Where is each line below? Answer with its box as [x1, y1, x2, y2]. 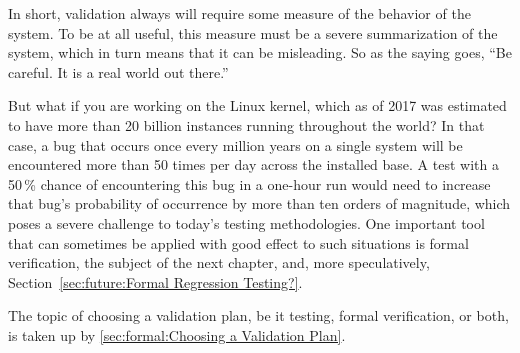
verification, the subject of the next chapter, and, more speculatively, [8, 252, 430, 273]
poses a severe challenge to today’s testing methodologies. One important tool [8, 212, 485, 233]
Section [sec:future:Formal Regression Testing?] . [8, 271, 303, 292]
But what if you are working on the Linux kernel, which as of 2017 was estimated [8, 95, 507, 116]
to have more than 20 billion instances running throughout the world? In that [8, 114, 485, 135]
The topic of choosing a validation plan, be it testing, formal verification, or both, [8, 305, 509, 326]
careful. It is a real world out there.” [8, 61, 229, 82]
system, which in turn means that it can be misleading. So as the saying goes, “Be [8, 42, 512, 63]
